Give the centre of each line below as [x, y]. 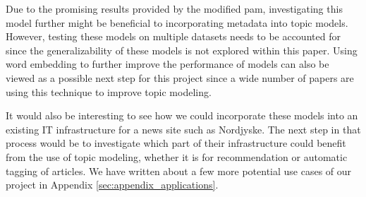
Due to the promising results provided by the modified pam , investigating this [174, 8]
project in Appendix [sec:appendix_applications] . [112, 185]
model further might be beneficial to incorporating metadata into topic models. [177, 22]
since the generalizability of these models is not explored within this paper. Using [182, 50]
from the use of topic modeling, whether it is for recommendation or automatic [177, 156]
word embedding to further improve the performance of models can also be [167, 64]
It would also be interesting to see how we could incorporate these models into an [182, 115]
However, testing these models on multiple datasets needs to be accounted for [173, 36]
